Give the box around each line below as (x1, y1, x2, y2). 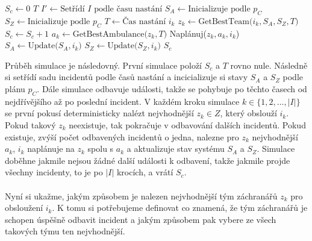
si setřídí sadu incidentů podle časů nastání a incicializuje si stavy (5, 70, 248, 83)
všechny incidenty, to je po (5, 166, 103, 178)
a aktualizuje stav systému (126, 142, 225, 155)
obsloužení (5, 201, 43, 214)
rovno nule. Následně (230, 58, 308, 71)
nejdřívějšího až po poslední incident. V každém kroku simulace (5, 95, 240, 107)
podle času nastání (94, 5, 163, 13)
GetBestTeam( (198, 17, 253, 26)
